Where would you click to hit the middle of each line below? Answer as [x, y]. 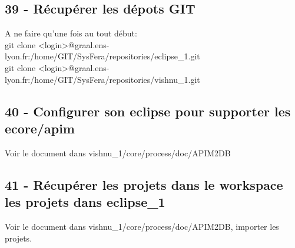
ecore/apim [40, 128]
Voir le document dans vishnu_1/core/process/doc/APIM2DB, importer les [142, 226]
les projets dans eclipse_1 [85, 202]
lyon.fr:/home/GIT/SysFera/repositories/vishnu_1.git [102, 79]
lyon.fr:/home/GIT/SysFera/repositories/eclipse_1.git [102, 56]
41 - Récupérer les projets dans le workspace [144, 184]
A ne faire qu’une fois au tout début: [71, 33]
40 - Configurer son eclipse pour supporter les [148, 111]
